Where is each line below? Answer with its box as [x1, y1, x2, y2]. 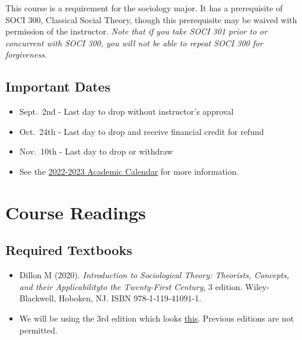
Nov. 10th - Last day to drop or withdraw [19, 145, 173, 158]
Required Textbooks [5, 241, 132, 259]
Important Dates [5, 77, 110, 96]
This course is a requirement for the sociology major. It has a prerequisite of [5, 2, 283, 14]
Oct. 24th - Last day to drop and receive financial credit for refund [19, 125, 264, 137]
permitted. [19, 323, 58, 336]
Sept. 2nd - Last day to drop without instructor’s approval [19, 105, 234, 118]
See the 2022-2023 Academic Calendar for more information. [19, 165, 239, 177]
